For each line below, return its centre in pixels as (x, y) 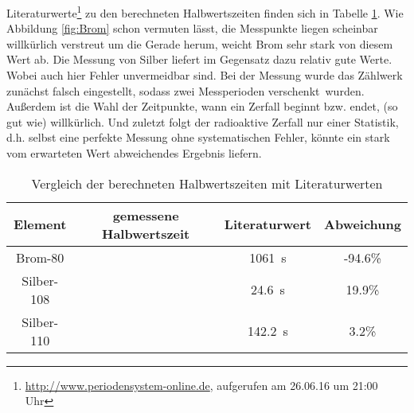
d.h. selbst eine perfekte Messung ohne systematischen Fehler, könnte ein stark (198, 137)
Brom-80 (40, 257)
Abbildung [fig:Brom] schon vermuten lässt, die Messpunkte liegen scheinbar (192, 28)
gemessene (146, 215)
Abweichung (363, 224)
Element (40, 224)
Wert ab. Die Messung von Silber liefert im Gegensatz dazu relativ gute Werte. (199, 59)
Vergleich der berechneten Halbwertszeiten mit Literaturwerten (207, 183)
